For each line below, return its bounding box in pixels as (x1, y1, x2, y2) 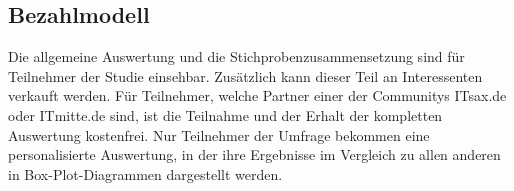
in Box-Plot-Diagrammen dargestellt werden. (8, 163, 283, 184)
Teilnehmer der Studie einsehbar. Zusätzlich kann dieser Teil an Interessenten (8, 65, 483, 86)
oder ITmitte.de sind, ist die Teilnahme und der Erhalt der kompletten (8, 104, 443, 125)
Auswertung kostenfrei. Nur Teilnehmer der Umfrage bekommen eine (8, 124, 430, 145)
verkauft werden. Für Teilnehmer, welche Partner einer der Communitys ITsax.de (8, 85, 507, 106)
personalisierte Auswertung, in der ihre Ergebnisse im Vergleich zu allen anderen (8, 144, 501, 165)
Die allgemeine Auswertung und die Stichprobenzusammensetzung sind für (8, 46, 465, 67)
